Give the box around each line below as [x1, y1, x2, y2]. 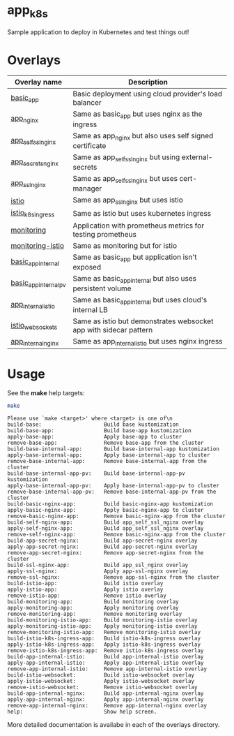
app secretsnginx [10, 156, 59, 168]
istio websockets [10, 320, 58, 331]
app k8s [7, 2, 49, 20]
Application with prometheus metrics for [72, 221, 204, 230]
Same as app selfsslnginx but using [72, 152, 180, 163]
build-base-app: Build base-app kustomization [7, 427, 192, 434]
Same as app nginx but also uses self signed [72, 131, 214, 142]
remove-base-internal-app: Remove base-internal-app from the [7, 458, 208, 465]
